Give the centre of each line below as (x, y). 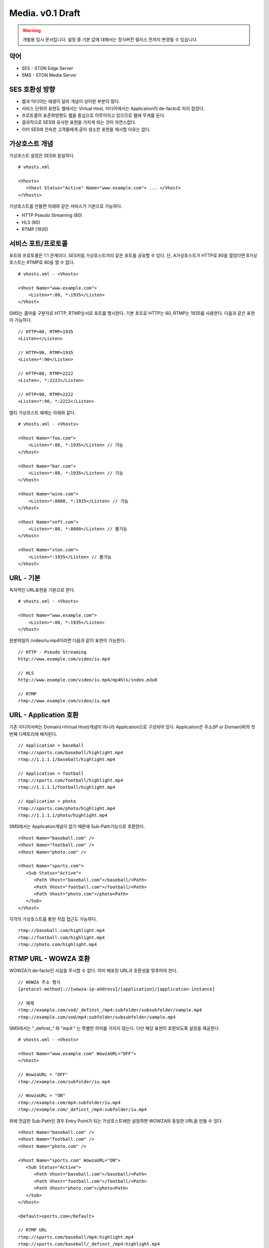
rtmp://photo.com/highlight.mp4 (58, 944)
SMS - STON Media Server (49, 75)
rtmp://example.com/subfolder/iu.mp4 (64, 1082)
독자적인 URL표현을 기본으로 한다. (42, 590)
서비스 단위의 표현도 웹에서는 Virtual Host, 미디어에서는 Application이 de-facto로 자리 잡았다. (113, 108)
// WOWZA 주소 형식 (39, 982)
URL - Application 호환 (44, 715)
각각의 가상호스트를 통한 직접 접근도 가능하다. (53, 919)
